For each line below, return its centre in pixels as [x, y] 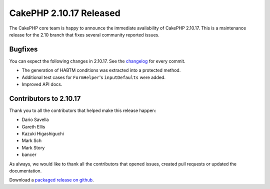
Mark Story [33, 147]
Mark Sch [32, 140]
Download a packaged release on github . [52, 180]
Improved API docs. [42, 84]
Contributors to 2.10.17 [45, 98]
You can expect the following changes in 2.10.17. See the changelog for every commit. [97, 61]
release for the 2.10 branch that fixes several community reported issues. [84, 34]
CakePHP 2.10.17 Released [65, 13]
